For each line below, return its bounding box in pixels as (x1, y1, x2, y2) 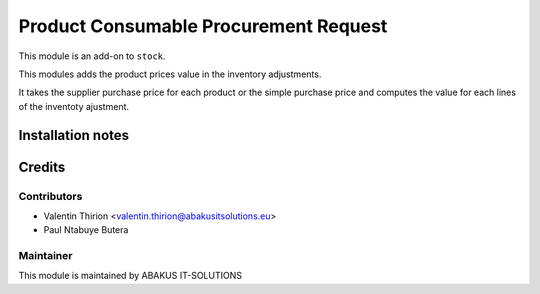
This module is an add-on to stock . (18, 50, 166, 62)
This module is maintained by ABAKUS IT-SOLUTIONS (18, 270, 242, 282)
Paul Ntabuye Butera (43, 224, 129, 236)
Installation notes (18, 126, 130, 144)
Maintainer (18, 249, 73, 263)
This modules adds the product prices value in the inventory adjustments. (18, 68, 322, 80)
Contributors (18, 189, 83, 203)
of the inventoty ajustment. (18, 100, 130, 112)
